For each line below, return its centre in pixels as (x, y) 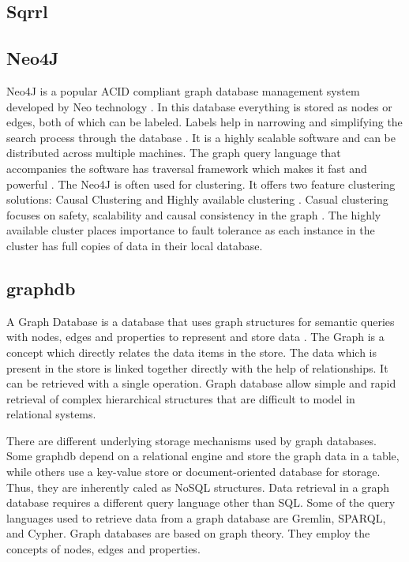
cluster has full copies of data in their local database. (135, 245)
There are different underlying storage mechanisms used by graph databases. (191, 440)
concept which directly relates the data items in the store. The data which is (191, 352)
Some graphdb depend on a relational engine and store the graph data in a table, (203, 456)
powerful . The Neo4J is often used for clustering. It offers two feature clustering (201, 184)
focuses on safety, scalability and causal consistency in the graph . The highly (194, 214)
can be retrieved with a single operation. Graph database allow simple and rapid (201, 383)
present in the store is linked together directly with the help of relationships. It (197, 367)
